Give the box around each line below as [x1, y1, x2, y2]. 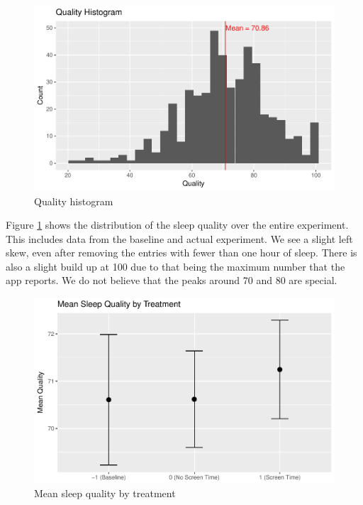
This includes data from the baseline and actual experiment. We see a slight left [6, 231, 353, 246]
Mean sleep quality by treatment [34, 485, 176, 500]
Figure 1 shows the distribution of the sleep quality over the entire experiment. [6, 217, 349, 232]
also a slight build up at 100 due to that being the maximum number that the [6, 259, 345, 273]
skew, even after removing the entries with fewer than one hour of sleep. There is [6, 245, 357, 260]
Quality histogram [34, 193, 113, 208]
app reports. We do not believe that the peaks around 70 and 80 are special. [6, 273, 337, 288]
